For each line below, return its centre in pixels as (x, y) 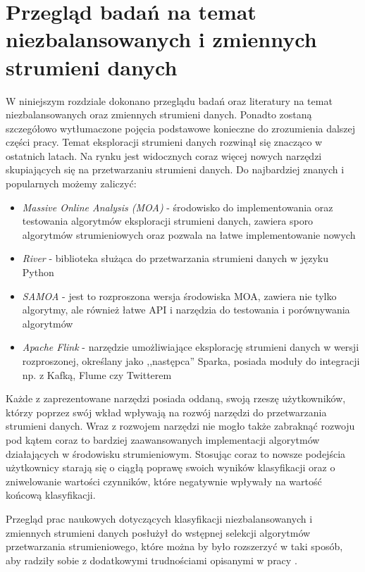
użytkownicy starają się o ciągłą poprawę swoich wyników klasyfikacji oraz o (171, 467)
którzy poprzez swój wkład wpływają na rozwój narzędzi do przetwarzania (166, 412)
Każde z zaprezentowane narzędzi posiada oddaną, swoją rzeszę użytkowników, (176, 398)
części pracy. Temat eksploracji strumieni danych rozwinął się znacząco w (164, 142)
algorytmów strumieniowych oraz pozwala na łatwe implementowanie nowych (189, 234)
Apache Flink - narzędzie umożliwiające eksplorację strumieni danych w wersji (191, 347)
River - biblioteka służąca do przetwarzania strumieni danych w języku (175, 258)
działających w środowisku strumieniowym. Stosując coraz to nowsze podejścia (176, 453)
